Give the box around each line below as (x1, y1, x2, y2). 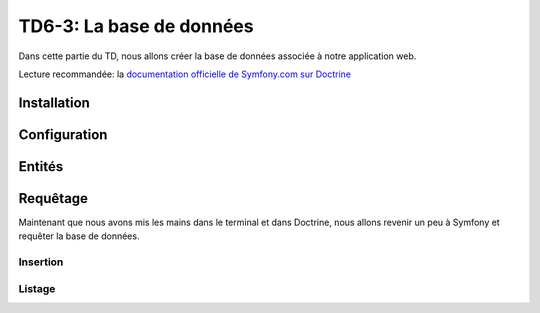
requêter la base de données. (18, 230, 140, 242)
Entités (18, 158, 64, 175)
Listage (18, 281, 56, 295)
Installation (18, 94, 90, 111)
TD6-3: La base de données (18, 15, 254, 37)
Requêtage (18, 190, 89, 207)
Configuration (18, 126, 108, 143)
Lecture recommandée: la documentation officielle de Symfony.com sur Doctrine (18, 68, 352, 80)
